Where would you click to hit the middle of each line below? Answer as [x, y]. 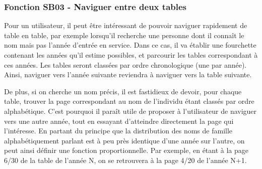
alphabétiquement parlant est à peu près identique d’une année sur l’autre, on [124, 140]
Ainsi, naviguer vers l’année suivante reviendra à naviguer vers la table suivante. [128, 74]
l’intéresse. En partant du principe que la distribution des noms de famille [118, 131]
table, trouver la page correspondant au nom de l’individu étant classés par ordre [129, 101]
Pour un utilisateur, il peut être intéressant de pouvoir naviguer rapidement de [126, 25]
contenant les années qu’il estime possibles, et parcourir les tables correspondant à [131, 55]
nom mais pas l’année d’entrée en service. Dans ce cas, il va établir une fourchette [130, 45]
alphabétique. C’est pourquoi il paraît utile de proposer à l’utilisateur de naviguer [130, 111]
